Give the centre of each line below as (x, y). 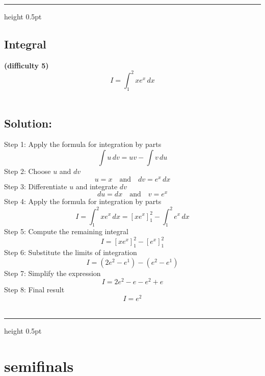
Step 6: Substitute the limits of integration (71, 252)
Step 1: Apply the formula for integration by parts (83, 144)
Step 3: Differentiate (36, 186)
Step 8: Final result (34, 290)
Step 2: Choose (28, 171)
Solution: (28, 123)
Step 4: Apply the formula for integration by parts (83, 201)
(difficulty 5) (26, 65)
